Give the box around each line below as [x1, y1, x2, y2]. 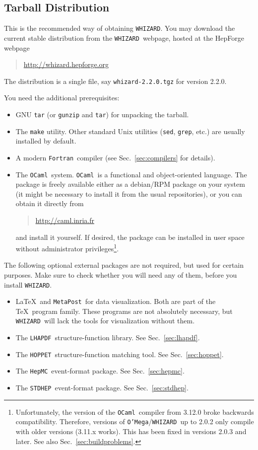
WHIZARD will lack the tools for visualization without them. [15, 315, 195, 326]
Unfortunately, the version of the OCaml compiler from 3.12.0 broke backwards [15, 406, 254, 417]
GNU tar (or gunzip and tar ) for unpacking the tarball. [15, 109, 189, 119]
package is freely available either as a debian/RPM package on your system [15, 179, 245, 189]
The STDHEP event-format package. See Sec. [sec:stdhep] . [15, 382, 189, 393]
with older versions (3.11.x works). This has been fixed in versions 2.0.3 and [15, 426, 247, 437]
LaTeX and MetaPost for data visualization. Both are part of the [15, 296, 216, 306]
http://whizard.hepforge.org [23, 59, 109, 70]
